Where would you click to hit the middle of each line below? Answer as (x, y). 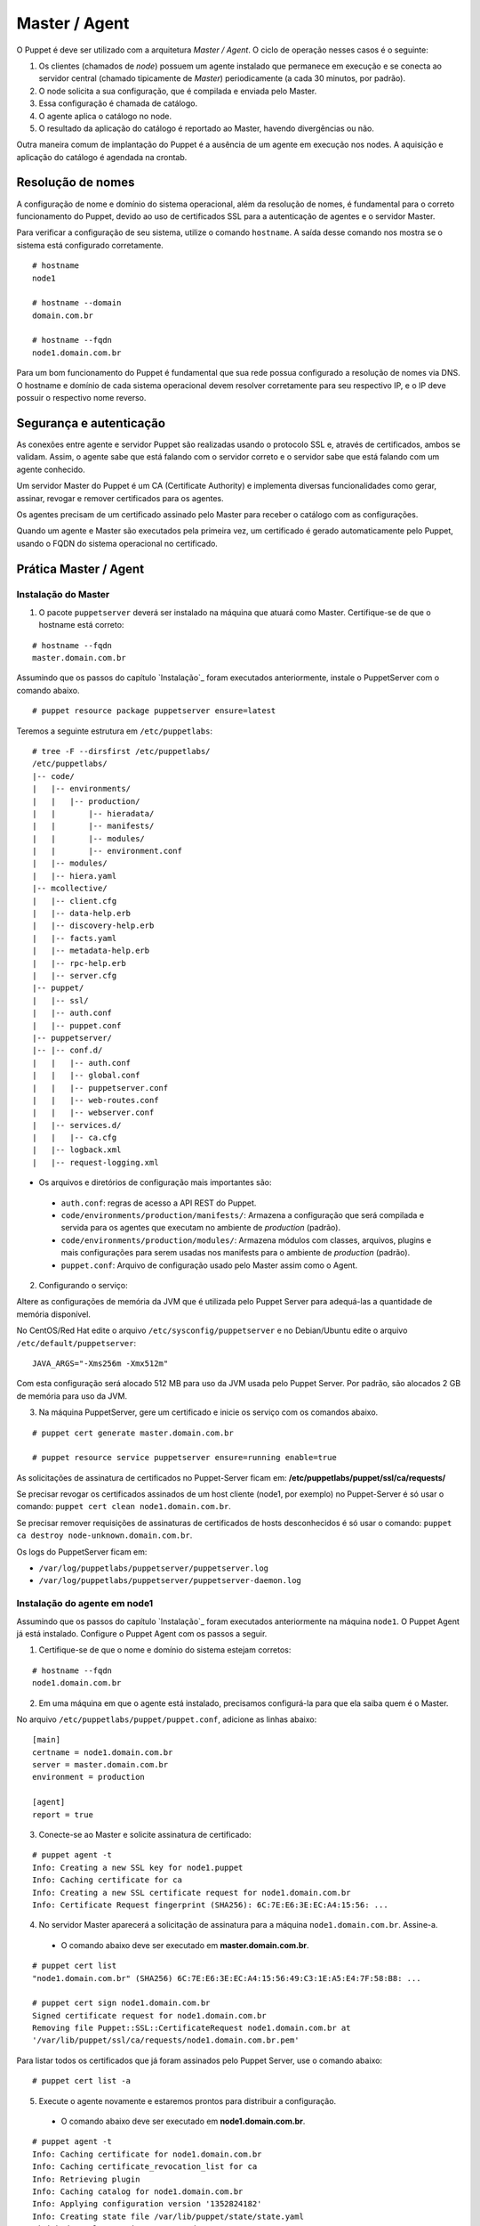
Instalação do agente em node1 (85, 1604)
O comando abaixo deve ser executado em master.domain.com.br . (185, 1945)
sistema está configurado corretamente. (90, 245)
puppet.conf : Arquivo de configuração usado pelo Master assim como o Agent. (209, 1265)
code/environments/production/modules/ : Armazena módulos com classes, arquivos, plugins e (246, 1240)
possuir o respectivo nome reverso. (81, 398)
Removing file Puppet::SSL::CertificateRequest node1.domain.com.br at (192, 2028)
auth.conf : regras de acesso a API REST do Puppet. (159, 1203)
